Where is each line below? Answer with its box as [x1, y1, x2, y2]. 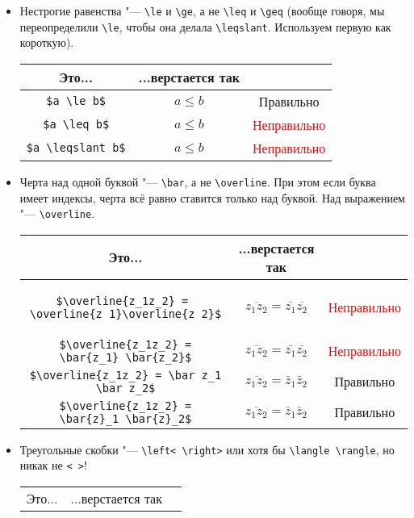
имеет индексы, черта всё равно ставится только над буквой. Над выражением [19, 189, 405, 206]
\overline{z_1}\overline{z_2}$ [29, 307, 222, 320]
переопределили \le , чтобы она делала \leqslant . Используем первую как [19, 18, 391, 35]
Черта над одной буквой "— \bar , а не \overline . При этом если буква [19, 173, 376, 190]
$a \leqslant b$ [26, 141, 126, 155]
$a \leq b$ [43, 118, 110, 132]
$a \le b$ [46, 94, 107, 108]
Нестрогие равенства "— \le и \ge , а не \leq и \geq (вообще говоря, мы [19, 2, 385, 19]
